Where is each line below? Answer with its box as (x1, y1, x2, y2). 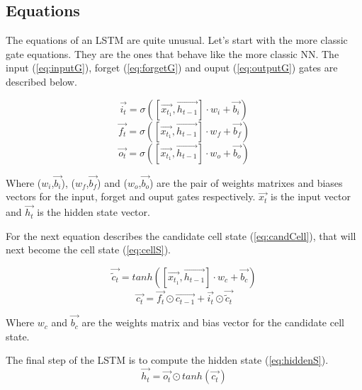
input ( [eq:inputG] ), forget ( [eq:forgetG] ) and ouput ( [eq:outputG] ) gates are (6, 60, 338, 75)
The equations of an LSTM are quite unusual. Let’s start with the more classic (6, 33, 348, 47)
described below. (6, 74, 77, 88)
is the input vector (271, 189, 351, 204)
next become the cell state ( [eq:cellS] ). (6, 242, 171, 257)
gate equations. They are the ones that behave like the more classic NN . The (6, 46, 339, 61)
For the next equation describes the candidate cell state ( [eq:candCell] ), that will (6, 228, 356, 243)
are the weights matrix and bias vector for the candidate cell (81, 315, 344, 330)
